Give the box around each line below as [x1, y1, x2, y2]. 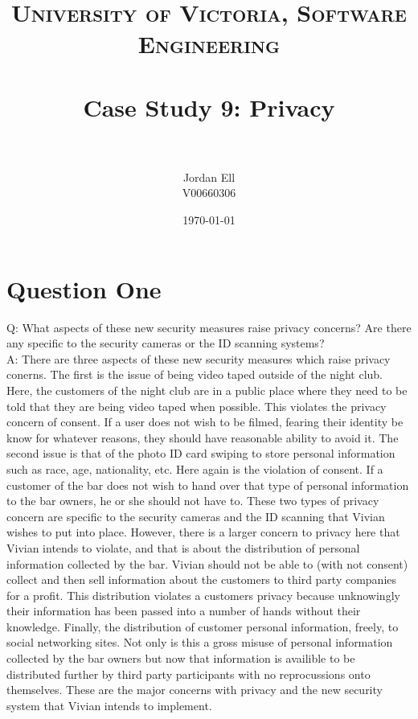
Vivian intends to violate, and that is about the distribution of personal [6, 539, 360, 556]
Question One [6, 272, 162, 305]
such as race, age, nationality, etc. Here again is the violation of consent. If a [6, 460, 383, 477]
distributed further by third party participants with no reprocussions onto [6, 665, 371, 682]
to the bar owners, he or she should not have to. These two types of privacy [6, 492, 379, 509]
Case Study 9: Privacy [83, 90, 335, 123]
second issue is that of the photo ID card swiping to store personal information [6, 445, 395, 462]
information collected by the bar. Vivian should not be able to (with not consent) [6, 555, 408, 572]
